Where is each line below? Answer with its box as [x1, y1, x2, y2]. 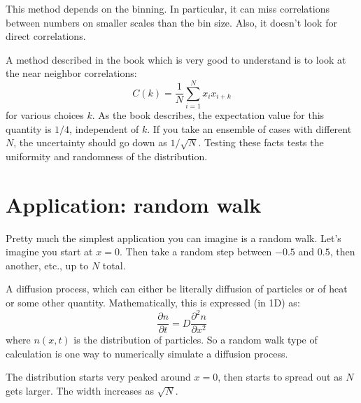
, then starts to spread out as [218, 369, 343, 384]
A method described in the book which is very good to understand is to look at [6, 52, 346, 66]
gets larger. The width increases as [6, 383, 154, 397]
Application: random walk [6, 190, 262, 218]
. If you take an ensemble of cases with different [147, 121, 352, 136]
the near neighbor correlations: [6, 66, 137, 80]
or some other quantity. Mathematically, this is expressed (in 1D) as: [6, 295, 300, 309]
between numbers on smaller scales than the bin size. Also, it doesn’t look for [6, 15, 337, 29]
